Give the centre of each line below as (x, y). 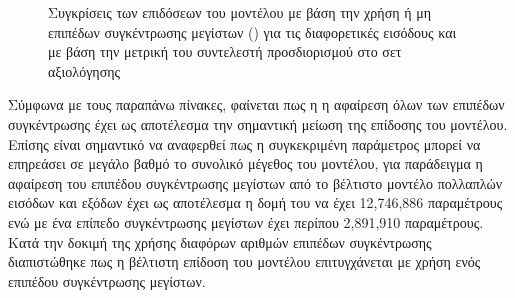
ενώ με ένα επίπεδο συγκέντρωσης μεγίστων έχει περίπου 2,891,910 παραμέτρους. (246, 221)
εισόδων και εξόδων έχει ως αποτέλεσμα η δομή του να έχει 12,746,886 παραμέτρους (255, 202)
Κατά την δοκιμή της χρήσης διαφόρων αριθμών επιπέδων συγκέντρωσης (220, 241)
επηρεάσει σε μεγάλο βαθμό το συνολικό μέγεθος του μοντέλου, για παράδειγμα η (245, 163)
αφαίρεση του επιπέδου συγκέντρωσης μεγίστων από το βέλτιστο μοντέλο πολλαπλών (255, 182)
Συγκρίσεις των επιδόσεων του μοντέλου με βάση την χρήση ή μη (239, 12)
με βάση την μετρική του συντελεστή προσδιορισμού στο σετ (225, 51)
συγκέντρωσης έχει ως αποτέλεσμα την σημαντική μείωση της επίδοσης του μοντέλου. (258, 123)
